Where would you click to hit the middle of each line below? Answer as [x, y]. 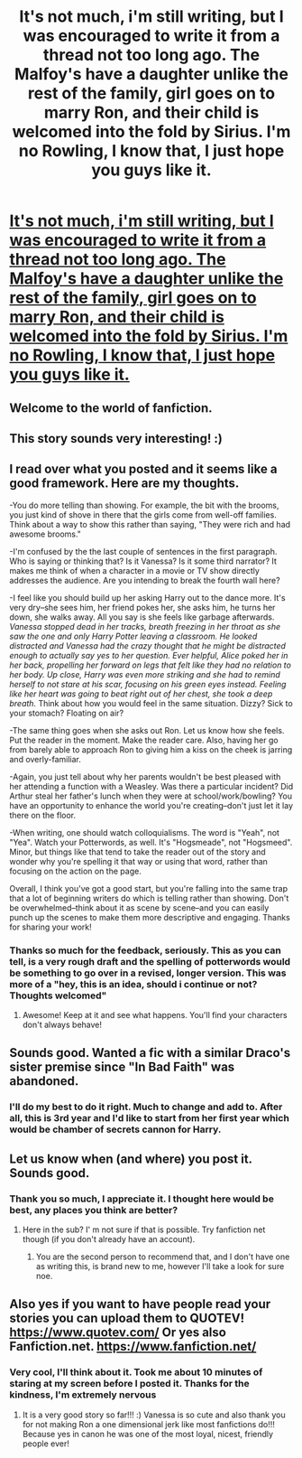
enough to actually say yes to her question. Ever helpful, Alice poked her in [149, 655]
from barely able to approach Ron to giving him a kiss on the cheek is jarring [151, 749]
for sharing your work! [50, 927]
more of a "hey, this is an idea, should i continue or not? [133, 984]
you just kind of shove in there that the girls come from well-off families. [143, 514]
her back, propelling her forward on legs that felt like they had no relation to [150, 665]
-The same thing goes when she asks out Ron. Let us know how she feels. [147, 730]
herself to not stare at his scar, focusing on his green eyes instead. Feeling [148, 684]
